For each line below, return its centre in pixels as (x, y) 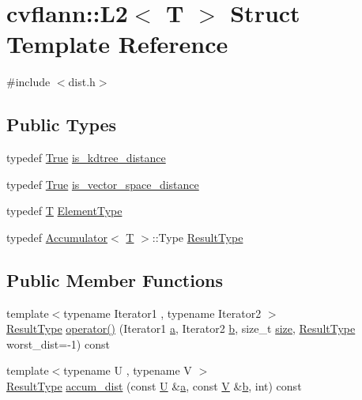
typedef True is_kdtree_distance (86, 158)
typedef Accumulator (57, 237)
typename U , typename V (128, 370)
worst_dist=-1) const (58, 343)
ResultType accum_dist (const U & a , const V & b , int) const (154, 386)
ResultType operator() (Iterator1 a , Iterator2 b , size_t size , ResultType (181, 328)
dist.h (82, 82)
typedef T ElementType (64, 211)
